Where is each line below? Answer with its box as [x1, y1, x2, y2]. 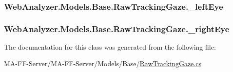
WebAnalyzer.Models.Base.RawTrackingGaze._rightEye [4, 22, 230, 35]
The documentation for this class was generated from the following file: [4, 42, 216, 52]
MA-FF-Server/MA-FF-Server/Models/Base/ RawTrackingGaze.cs [4, 58, 201, 68]
